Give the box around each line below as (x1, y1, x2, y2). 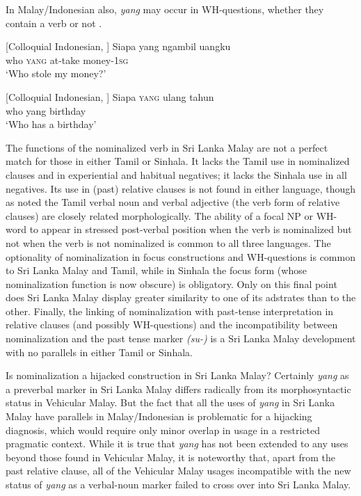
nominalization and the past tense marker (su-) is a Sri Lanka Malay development (6, 331, 356, 346)
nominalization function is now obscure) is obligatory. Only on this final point (6, 276, 337, 291)
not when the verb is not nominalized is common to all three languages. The (6, 235, 331, 250)
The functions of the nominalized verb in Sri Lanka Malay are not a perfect (6, 140, 328, 154)
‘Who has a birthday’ (6, 117, 97, 131)
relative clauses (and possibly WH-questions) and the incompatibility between (6, 317, 338, 332)
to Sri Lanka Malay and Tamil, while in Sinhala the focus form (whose (6, 263, 307, 278)
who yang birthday (6, 103, 86, 118)
